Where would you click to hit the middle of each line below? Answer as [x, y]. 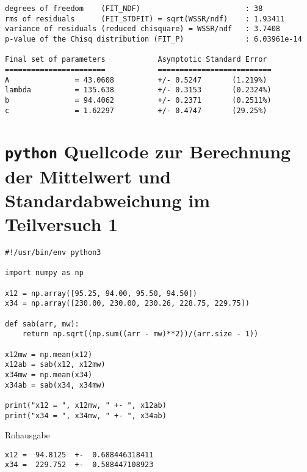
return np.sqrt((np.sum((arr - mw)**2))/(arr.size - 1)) [140, 334]
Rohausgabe [27, 435]
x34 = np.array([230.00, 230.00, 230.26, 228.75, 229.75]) [127, 304]
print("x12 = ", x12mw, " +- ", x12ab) [86, 405]
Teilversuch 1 [62, 224]
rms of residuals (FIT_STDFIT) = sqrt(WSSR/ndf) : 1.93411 [145, 19]
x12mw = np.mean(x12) [49, 354]
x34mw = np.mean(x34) [49, 374]
